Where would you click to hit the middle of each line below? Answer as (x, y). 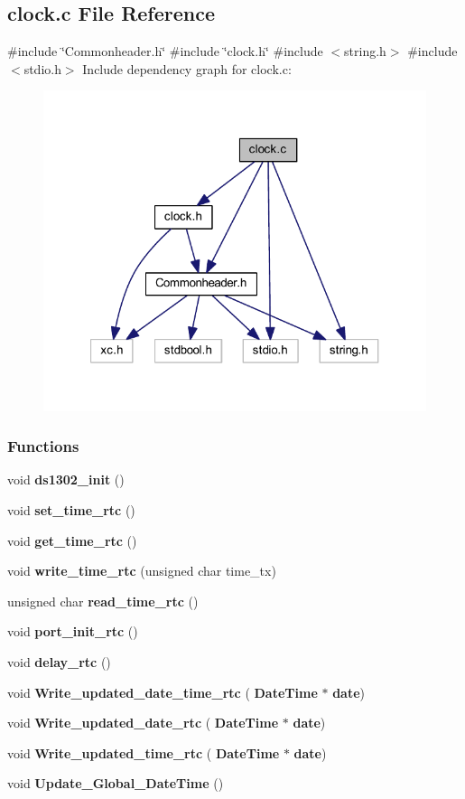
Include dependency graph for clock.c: (187, 68)
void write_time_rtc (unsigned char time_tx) (142, 571)
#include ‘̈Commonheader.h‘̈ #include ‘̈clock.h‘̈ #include (165, 51)
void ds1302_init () (66, 479)
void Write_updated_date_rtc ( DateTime (143, 723)
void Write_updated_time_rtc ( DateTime (144, 752)
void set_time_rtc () (71, 510)
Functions (43, 446)
